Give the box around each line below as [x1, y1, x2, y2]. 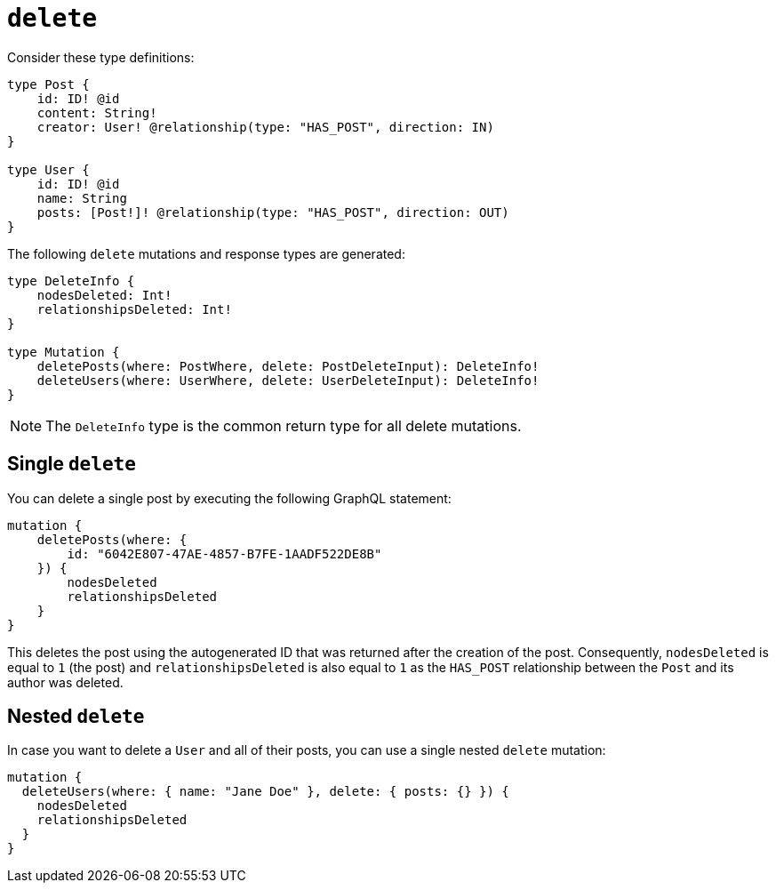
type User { [7, 162, 90, 177]
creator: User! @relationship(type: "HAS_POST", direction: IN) [36, 119, 494, 134]
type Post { [7, 76, 90, 92]
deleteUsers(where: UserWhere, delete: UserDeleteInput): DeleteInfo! [36, 373, 540, 388]
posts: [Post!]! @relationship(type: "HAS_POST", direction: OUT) [36, 204, 509, 220]
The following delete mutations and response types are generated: [7, 245, 405, 261]
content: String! [36, 105, 157, 120]
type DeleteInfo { [7, 273, 135, 288]
